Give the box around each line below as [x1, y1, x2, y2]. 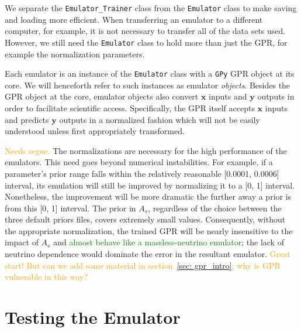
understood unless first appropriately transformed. [5, 125, 185, 137]
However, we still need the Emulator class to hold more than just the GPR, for [5, 36, 288, 48]
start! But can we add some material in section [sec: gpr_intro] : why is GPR [5, 259, 281, 271]
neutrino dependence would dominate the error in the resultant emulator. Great [5, 248, 290, 260]
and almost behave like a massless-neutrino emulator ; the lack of [53, 236, 284, 248]
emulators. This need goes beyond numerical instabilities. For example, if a [5, 156, 273, 168]
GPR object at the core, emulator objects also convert [5, 90, 199, 102]
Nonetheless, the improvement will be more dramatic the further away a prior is [5, 190, 292, 203]
